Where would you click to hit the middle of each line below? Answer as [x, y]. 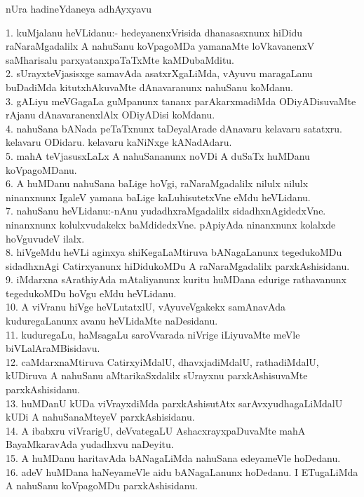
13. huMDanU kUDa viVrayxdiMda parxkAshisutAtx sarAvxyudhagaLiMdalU [174, 403]
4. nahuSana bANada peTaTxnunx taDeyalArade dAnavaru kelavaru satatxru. [174, 128]
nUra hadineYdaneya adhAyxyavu [79, 8]
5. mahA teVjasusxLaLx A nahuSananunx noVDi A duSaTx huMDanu [158, 155]
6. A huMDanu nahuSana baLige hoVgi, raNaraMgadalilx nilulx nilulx [157, 183]
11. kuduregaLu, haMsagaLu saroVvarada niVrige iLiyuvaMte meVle [153, 334]
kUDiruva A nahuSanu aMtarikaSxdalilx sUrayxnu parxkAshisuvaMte [157, 375]
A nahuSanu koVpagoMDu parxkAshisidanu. [102, 485]
